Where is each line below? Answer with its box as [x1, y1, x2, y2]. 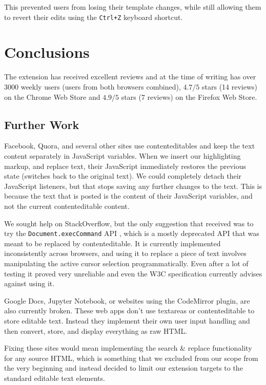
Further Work [4, 116, 79, 132]
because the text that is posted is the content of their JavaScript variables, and [4, 190, 253, 201]
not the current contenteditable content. [4, 200, 130, 211]
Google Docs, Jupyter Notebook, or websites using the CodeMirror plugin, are [4, 295, 250, 306]
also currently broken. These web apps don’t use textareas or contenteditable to [4, 305, 255, 316]
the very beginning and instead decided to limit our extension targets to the [4, 362, 243, 373]
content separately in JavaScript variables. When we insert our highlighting [4, 150, 241, 161]
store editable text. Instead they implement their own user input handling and [4, 315, 250, 326]
